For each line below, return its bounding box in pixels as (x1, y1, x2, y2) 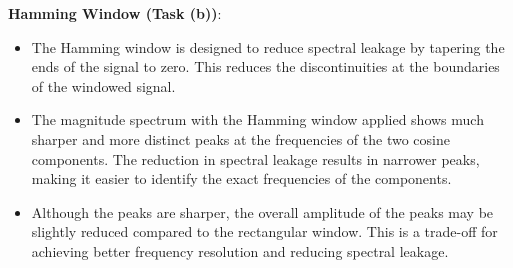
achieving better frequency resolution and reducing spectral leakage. (31, 240, 449, 261)
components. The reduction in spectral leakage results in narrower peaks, (31, 148, 480, 169)
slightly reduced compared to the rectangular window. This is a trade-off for (31, 221, 498, 242)
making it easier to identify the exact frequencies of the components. (31, 168, 452, 189)
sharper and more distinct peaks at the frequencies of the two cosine (31, 128, 450, 149)
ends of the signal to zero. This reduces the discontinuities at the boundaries (31, 56, 500, 77)
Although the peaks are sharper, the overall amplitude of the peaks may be (31, 201, 494, 222)
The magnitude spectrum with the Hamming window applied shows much (31, 109, 484, 130)
